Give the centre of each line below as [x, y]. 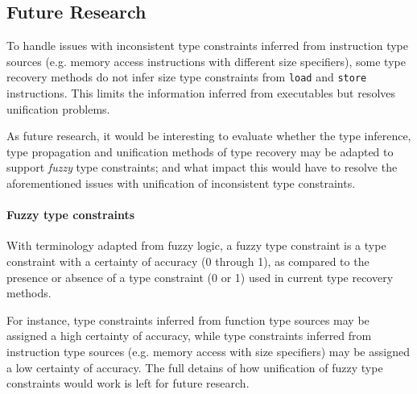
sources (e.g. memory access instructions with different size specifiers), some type [206, 61]
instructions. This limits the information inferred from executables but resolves [201, 93]
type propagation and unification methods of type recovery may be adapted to [200, 151]
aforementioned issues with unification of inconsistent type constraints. [181, 183]
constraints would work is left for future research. [128, 383]
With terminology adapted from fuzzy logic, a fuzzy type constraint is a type [196, 245]
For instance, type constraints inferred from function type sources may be [188, 319]
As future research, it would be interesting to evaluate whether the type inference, [209, 136]
